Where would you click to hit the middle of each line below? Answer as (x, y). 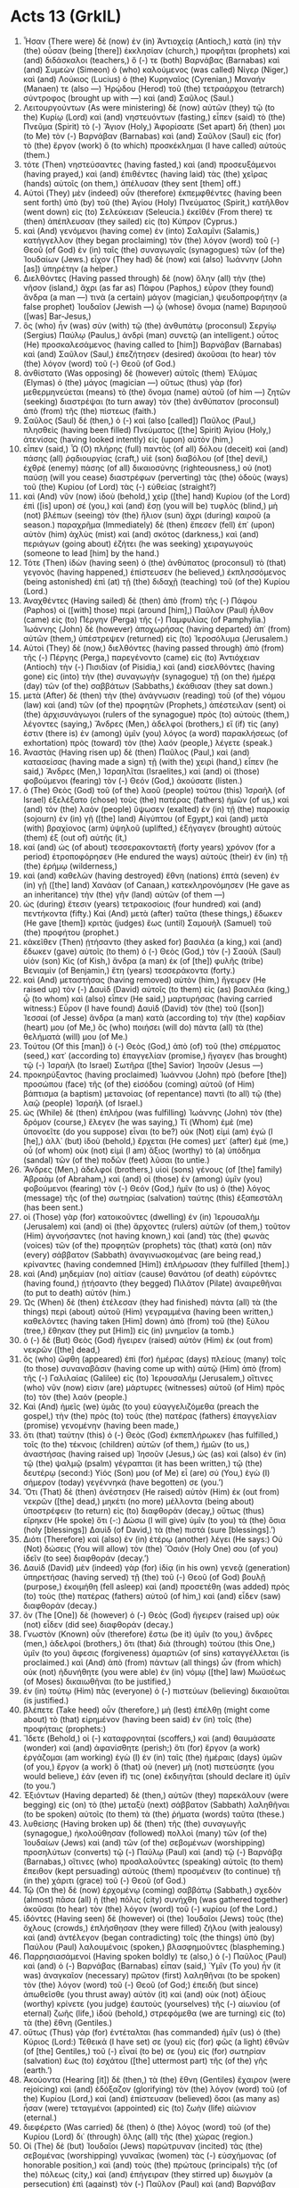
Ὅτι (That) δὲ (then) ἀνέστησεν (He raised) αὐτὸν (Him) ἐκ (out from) (151, 1491)
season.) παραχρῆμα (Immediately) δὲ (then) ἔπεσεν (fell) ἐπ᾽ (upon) (149, 525)
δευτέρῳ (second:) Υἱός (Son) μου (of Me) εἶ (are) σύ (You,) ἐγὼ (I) (146, 1472)
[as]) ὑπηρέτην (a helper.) (70, 269)
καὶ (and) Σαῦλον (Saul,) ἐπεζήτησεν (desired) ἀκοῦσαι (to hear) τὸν (149, 353)
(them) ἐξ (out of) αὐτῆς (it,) (75, 837)
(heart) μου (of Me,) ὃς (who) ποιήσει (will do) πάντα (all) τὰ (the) (143, 1027)
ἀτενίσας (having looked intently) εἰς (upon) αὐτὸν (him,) (128, 439)
